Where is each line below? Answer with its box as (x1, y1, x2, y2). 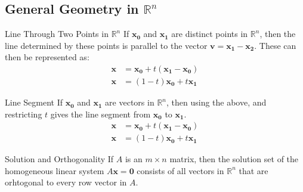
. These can (254, 39, 296, 51)
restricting (5, 107, 42, 120)
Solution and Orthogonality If (5, 153, 114, 165)
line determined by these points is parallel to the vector (5, 39, 208, 51)
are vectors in (105, 96, 154, 109)
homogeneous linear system (5, 164, 104, 176)
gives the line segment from (50, 107, 151, 120)
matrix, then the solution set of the (169, 153, 299, 165)
